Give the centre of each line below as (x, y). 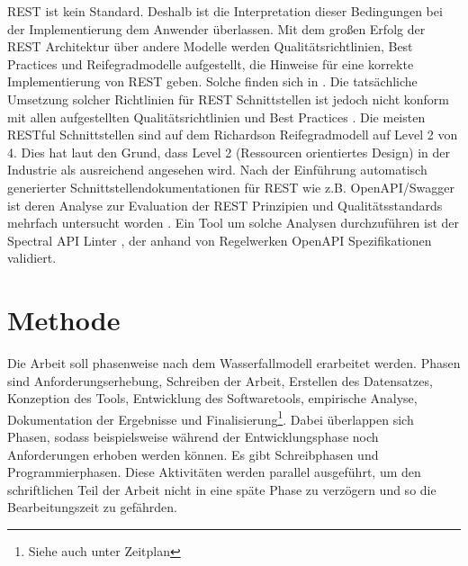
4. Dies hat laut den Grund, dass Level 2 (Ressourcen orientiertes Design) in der (229, 152)
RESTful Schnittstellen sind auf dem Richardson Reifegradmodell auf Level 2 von (233, 135)
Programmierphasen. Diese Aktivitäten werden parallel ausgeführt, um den (214, 472)
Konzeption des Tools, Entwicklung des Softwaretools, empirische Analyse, (212, 398)
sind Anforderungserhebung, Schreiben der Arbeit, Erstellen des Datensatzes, (220, 380)
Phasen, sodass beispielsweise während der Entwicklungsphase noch (193, 437)
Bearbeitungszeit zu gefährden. (92, 507)
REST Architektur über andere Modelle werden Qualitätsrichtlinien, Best (210, 46)
